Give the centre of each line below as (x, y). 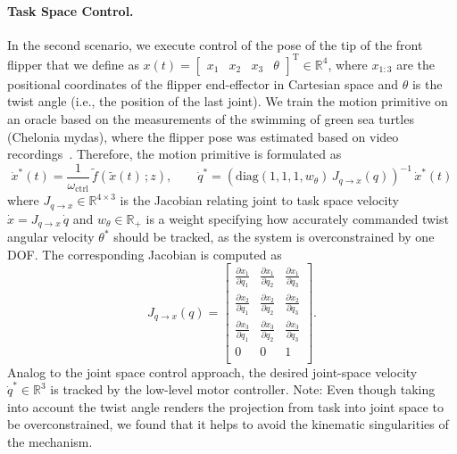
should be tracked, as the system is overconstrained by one (274, 237)
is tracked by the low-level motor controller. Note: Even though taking (243, 389)
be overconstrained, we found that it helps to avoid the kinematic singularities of (228, 424)
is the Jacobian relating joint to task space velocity (259, 200)
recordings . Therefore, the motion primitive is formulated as (174, 154)
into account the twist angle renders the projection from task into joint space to (225, 406)
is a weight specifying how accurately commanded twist (297, 218)
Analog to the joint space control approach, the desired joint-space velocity (212, 371)
